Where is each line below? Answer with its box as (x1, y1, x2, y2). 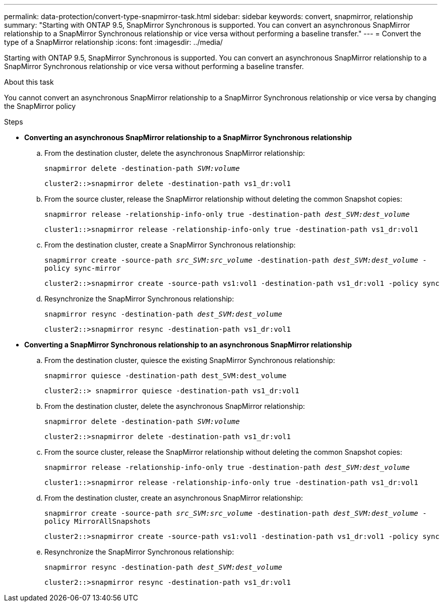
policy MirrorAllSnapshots (44, 517, 151, 525)
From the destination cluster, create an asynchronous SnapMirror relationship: (44, 494, 303, 502)
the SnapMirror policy (4, 102, 76, 110)
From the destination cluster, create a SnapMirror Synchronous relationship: (44, 240, 296, 249)
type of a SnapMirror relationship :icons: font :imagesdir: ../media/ (4, 38, 223, 46)
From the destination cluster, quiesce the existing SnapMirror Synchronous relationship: (44, 356, 335, 365)
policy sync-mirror (44, 264, 121, 272)
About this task (4, 78, 54, 86)
